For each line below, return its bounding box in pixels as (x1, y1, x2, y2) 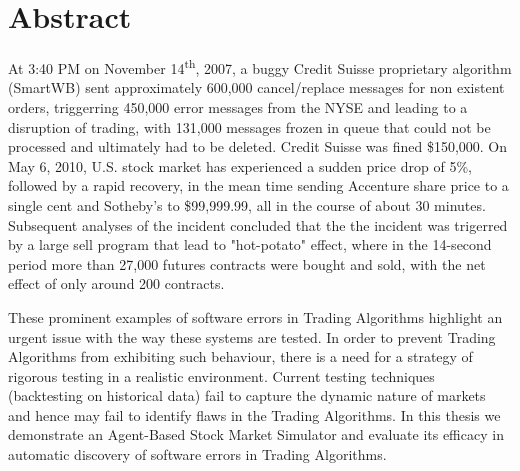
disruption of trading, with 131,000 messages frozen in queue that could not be (8, 116, 491, 137)
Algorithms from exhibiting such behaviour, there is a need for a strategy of (8, 346, 473, 367)
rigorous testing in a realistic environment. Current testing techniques (8, 365, 435, 386)
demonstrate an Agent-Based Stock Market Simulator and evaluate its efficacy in (8, 424, 504, 445)
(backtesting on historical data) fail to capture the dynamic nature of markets (8, 385, 486, 406)
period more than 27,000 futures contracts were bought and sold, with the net (8, 253, 486, 274)
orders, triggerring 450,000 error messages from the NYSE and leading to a (8, 96, 468, 117)
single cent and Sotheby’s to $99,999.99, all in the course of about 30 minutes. (8, 194, 486, 215)
